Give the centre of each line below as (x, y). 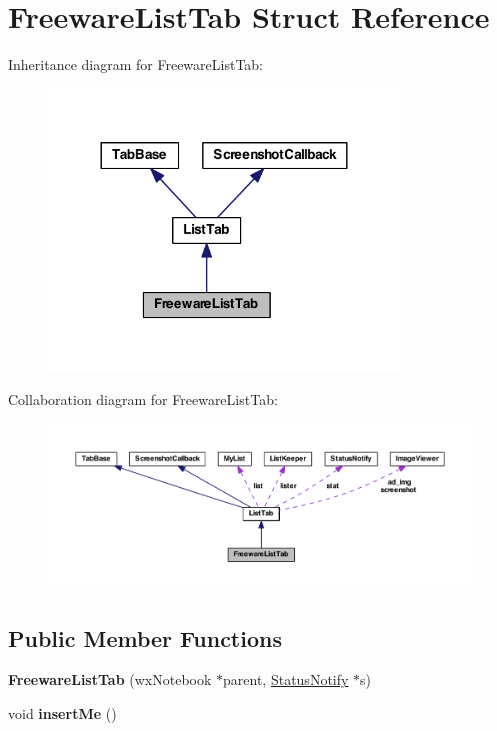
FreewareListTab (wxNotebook (110, 679)
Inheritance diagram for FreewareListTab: (136, 64)
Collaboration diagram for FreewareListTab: (143, 399)
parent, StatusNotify (286, 679)
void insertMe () (62, 712)
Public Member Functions (145, 637)
